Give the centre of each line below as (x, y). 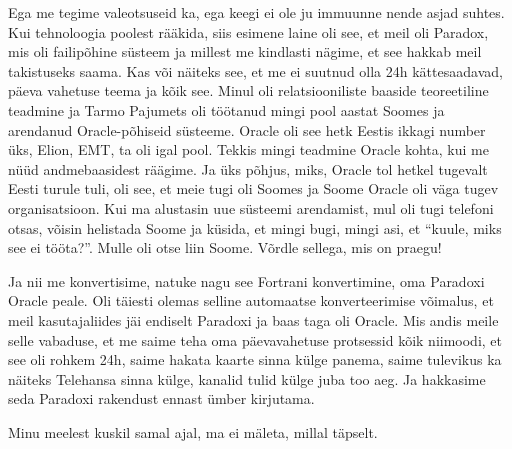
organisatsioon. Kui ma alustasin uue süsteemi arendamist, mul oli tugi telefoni (251, 207)
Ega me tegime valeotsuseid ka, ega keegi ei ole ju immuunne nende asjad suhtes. (256, 12)
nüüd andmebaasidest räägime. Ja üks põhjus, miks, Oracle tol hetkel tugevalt (248, 168)
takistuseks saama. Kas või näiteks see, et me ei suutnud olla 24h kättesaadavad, (255, 70)
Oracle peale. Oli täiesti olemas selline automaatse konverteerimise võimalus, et (251, 300)
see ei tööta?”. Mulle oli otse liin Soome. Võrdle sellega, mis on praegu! (225, 247)
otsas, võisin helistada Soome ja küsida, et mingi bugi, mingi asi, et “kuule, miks (255, 227)
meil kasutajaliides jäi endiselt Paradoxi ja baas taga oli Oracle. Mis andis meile (253, 319)
